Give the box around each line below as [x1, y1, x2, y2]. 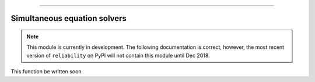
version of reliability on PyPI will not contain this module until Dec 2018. [26, 52, 210, 59]
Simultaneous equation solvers [10, 13, 127, 23]
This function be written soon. [10, 68, 83, 75]
